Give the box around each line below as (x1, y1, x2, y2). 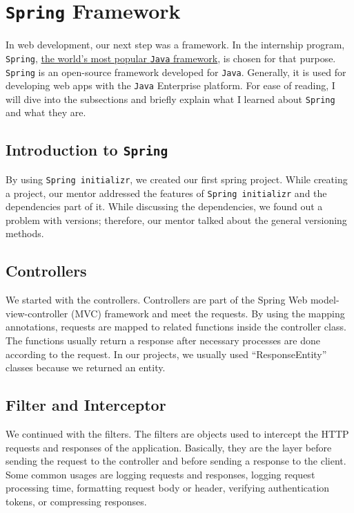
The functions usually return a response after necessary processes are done (6, 333, 320, 347)
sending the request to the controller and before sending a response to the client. (6, 454, 346, 468)
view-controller (6, 306, 68, 320)
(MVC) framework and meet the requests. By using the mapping (70, 306, 345, 320)
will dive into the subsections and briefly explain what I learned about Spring (6, 91, 335, 106)
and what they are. (6, 105, 86, 120)
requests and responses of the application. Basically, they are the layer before (6, 440, 332, 454)
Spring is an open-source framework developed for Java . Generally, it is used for (6, 64, 346, 79)
